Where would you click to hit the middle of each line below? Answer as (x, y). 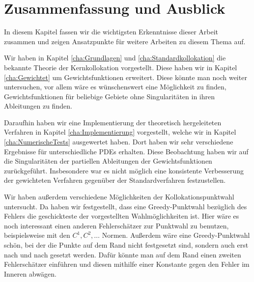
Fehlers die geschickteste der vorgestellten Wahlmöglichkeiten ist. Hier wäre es (122, 216)
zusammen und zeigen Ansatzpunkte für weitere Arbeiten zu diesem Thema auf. (125, 41)
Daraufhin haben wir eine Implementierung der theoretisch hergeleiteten (113, 122)
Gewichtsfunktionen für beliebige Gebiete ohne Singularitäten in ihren (110, 96)
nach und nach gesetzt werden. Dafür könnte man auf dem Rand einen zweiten (123, 254)
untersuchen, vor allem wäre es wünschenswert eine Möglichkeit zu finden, (115, 87)
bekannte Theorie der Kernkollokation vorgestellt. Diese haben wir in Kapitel (121, 67)
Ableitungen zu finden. (38, 106)
